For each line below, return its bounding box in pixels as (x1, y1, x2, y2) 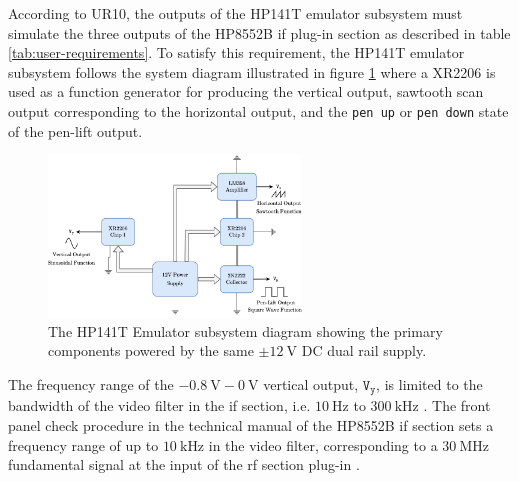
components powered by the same (48, 340, 254, 361)
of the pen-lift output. (8, 120, 143, 141)
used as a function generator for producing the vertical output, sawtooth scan (8, 81, 484, 102)
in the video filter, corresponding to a (208, 434, 438, 455)
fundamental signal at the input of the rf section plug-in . (8, 454, 360, 475)
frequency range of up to (8, 434, 159, 455)
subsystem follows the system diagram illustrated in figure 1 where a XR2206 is (8, 61, 496, 82)
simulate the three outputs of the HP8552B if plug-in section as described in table (8, 22, 511, 43)
